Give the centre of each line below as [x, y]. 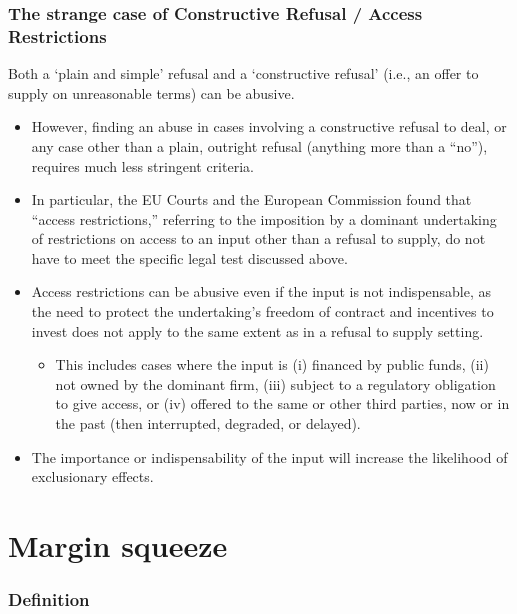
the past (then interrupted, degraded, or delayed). [208, 423]
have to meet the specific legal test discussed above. [189, 257]
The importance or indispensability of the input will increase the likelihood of [269, 456]
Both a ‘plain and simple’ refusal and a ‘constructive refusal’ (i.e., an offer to [243, 73]
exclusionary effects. [92, 476]
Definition [49, 599]
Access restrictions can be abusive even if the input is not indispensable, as [261, 291]
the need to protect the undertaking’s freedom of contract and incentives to [262, 311]
